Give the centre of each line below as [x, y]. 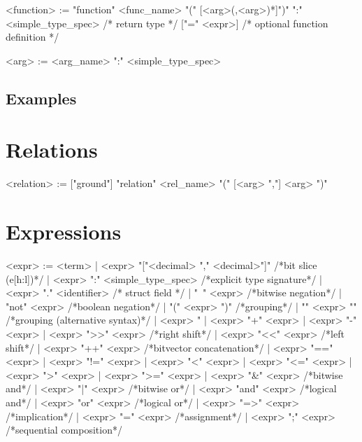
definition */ [32, 37]
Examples [41, 98]
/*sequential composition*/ [64, 430]
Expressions [64, 232]
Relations [52, 150]
